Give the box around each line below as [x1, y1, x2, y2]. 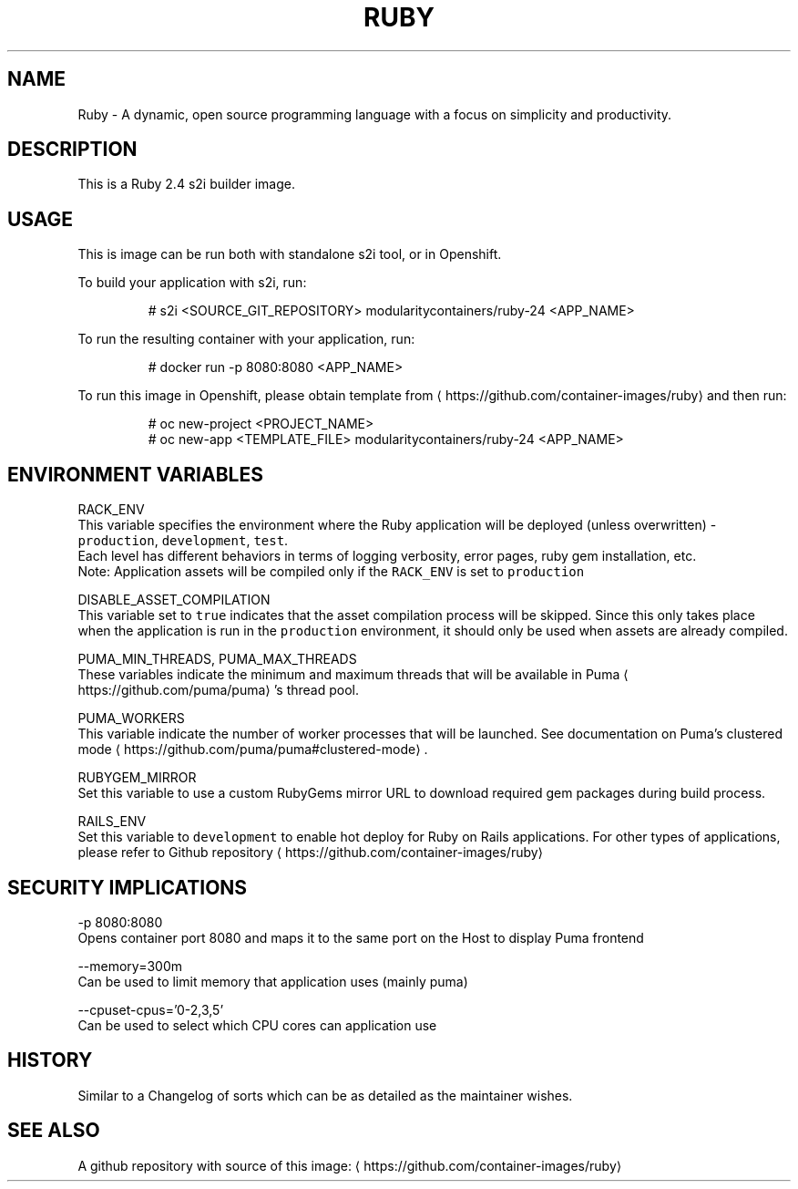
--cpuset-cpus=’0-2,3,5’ [77, 1001, 224, 1018]
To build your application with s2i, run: [77, 274, 307, 291]
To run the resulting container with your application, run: [77, 331, 415, 347]
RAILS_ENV [77, 813, 147, 830]
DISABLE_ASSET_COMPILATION [77, 592, 271, 608]
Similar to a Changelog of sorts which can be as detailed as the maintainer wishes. [77, 1087, 573, 1103]
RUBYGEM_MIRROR [77, 770, 197, 786]
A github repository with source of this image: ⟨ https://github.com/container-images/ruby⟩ [77, 1157, 622, 1173]
